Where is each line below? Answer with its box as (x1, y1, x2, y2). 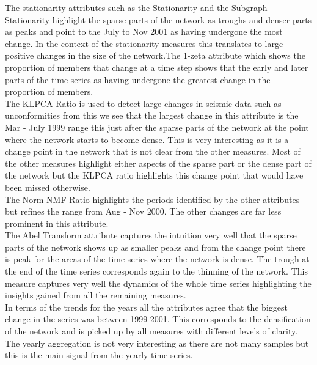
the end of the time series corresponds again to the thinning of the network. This (5, 265, 308, 278)
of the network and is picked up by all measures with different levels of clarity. (5, 325, 298, 337)
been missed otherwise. (5, 180, 90, 193)
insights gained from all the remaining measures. (5, 289, 186, 301)
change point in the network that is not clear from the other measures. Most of (5, 145, 301, 158)
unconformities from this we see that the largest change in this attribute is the (5, 109, 299, 122)
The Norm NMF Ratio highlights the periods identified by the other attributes (5, 193, 300, 205)
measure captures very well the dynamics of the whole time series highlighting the (5, 276, 312, 289)
